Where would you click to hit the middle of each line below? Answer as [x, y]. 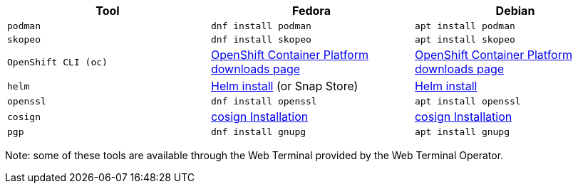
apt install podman [465, 26]
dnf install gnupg [258, 132]
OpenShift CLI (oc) [57, 62]
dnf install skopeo [261, 39]
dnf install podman [261, 26]
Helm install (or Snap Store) [284, 86]
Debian [515, 11]
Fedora [311, 11]
